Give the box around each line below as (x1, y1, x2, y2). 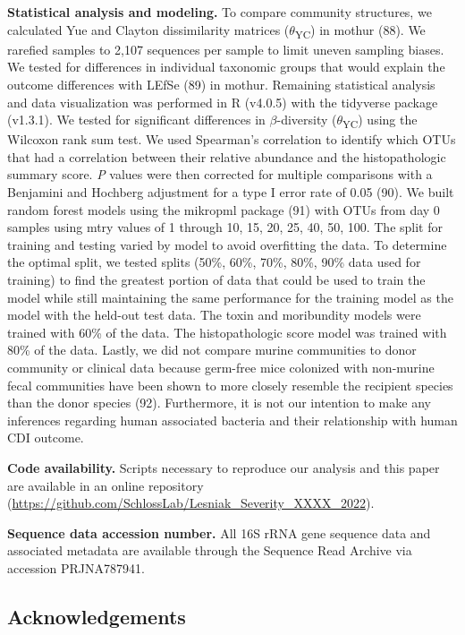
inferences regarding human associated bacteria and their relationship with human (7, 410, 458, 429)
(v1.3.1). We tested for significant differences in (7, 110, 266, 129)
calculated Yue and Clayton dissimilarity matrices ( (7, 20, 290, 39)
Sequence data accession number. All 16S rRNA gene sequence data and (7, 523, 431, 542)
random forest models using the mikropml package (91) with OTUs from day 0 (7, 200, 440, 219)
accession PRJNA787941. (7, 558, 145, 577)
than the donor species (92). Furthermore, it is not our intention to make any (7, 393, 431, 412)
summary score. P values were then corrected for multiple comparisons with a (7, 165, 433, 184)
